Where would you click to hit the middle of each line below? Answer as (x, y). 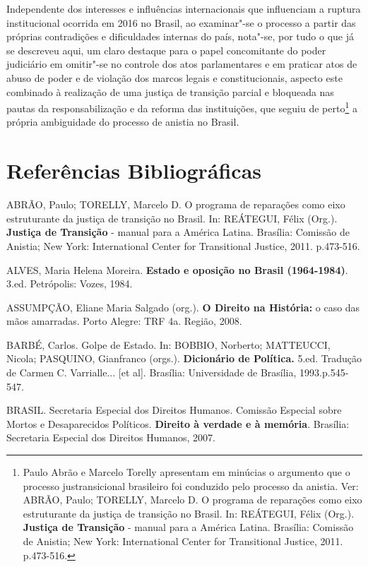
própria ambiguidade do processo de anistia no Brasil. (123, 122)
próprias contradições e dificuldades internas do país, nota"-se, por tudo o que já (180, 36)
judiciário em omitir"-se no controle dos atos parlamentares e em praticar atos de (182, 64)
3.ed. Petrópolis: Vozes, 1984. (70, 283)
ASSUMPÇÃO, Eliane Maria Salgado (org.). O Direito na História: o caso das (183, 307)
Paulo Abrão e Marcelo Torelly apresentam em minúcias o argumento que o (186, 472)
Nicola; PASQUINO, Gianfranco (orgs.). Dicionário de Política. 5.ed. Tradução (184, 358)
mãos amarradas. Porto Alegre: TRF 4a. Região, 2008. (124, 321)
